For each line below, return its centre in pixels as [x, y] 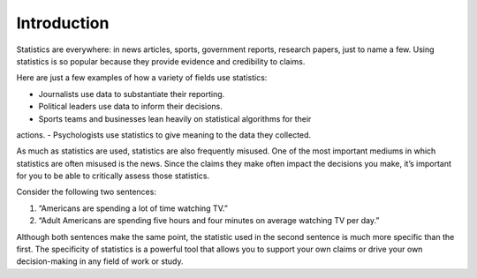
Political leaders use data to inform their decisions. [130, 107]
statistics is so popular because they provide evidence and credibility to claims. [161, 61]
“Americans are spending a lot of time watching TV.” [133, 208]
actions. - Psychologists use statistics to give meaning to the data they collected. [164, 135]
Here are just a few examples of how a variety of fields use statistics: [142, 78]
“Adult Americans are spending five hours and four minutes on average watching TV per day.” [209, 221]
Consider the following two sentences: [86, 192]
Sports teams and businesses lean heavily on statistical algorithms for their [175, 118]
